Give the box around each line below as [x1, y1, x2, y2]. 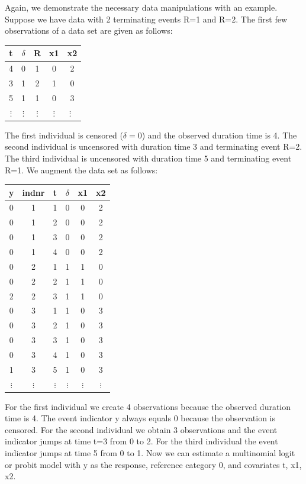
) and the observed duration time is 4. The [141, 128, 297, 141]
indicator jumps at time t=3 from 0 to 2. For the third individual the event [5, 435, 278, 447]
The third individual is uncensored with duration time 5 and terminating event [5, 151, 292, 164]
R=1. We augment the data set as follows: [5, 163, 158, 176]
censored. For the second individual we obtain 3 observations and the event [5, 423, 278, 435]
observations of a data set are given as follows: [5, 24, 173, 37]
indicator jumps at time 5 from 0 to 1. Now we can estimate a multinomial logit [5, 447, 295, 459]
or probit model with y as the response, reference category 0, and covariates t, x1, [5, 458, 302, 470]
